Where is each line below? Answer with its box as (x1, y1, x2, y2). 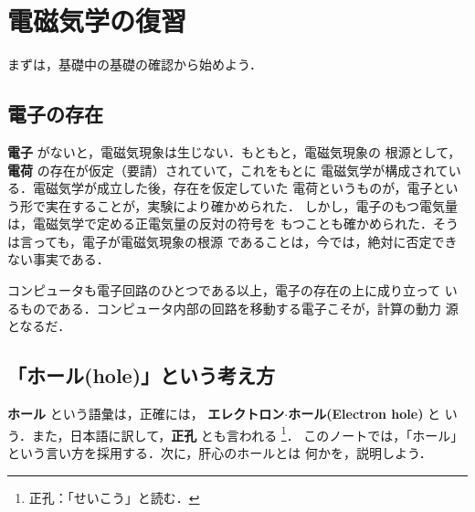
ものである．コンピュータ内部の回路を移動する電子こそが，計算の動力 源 (19, 298, 459, 317)
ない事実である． (7, 250, 110, 269)
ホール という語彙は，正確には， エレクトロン (7, 404, 285, 423)
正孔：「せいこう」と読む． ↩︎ (28, 487, 200, 507)
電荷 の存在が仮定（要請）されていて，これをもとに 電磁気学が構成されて (7, 160, 449, 179)
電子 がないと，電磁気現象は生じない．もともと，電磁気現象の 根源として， (7, 142, 461, 161)
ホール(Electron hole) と (288, 404, 441, 423)
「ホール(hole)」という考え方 (7, 361, 276, 389)
